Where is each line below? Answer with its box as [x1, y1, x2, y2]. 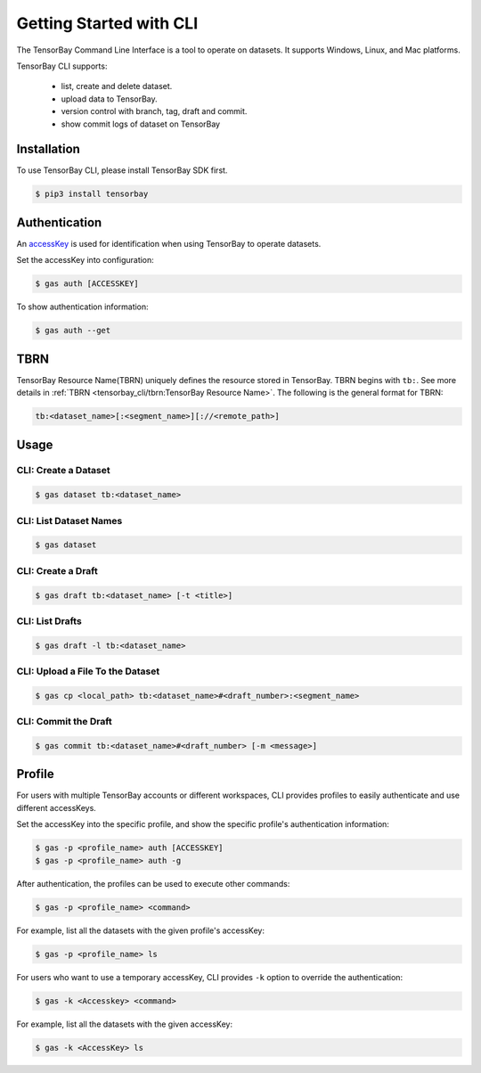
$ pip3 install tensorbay [35, 189, 149, 200]
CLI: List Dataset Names [16, 514, 123, 527]
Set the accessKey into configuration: [16, 255, 155, 266]
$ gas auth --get [35, 325, 111, 336]
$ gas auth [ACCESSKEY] [35, 279, 140, 289]
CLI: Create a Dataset [16, 464, 110, 477]
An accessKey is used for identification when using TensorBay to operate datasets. [16, 238, 322, 249]
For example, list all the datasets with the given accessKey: [16, 1019, 233, 1029]
